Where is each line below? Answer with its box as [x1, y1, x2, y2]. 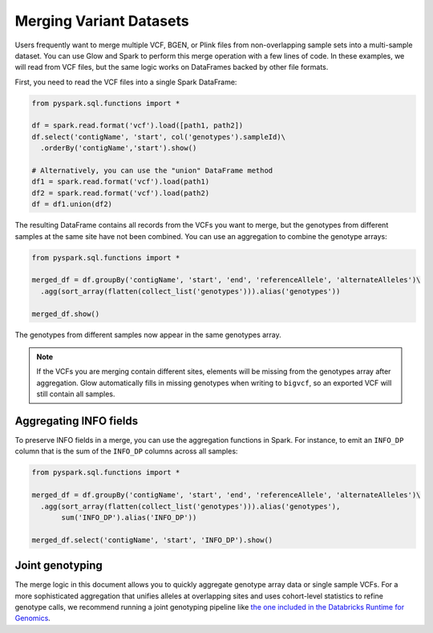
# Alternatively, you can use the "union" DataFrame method [31, 166, 273, 176]
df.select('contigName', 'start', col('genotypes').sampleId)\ [31, 132, 286, 141]
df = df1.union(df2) [31, 200, 112, 209]
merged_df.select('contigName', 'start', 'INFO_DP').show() [31, 535, 273, 545]
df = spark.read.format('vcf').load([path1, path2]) [31, 121, 244, 130]
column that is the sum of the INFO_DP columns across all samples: [14, 446, 238, 456]
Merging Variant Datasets [14, 12, 189, 30]
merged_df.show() [31, 309, 100, 319]
